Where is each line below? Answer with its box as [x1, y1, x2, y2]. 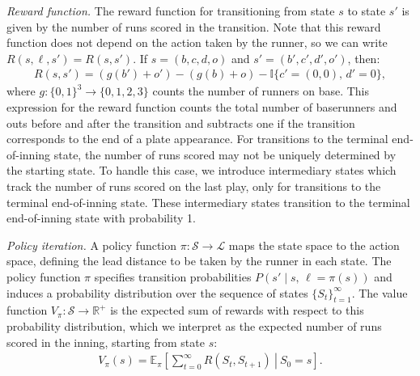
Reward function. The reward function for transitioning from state [6, 2, 335, 19]
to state [347, 2, 386, 19]
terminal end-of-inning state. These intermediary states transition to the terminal [6, 193, 410, 210]
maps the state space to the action [228, 236, 400, 253]
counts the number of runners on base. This [152, 82, 370, 99]
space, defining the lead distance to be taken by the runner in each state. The [6, 252, 392, 269]
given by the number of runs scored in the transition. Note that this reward [6, 18, 381, 35]
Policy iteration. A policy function [6, 236, 177, 253]
